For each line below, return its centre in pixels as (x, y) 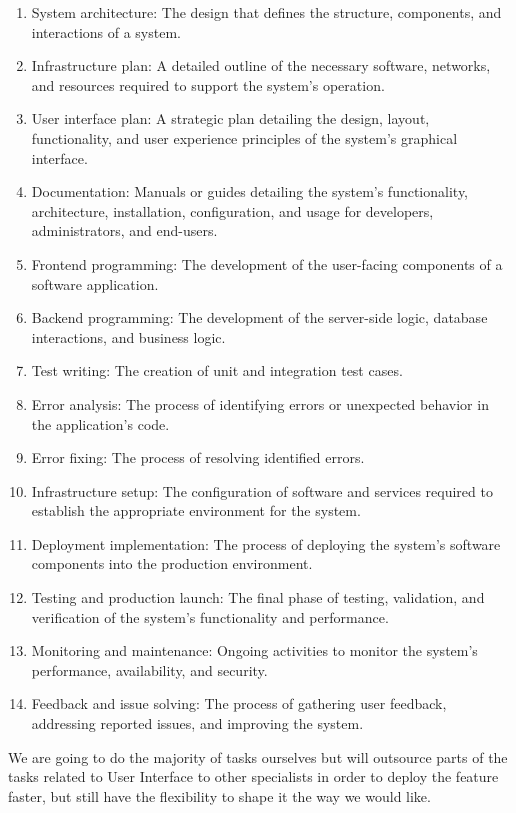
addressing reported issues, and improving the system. (197, 723)
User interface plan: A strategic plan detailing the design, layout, (230, 118)
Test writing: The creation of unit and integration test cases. (217, 370)
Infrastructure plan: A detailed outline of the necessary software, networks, (261, 65)
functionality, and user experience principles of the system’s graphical (244, 137)
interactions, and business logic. (128, 336)
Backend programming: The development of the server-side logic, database (259, 317)
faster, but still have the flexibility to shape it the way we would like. (219, 795)
